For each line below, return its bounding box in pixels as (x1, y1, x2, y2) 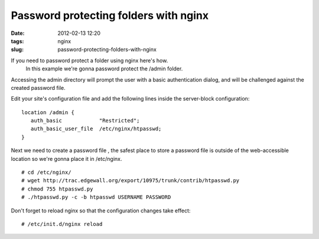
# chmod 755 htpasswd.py (21, 185, 93, 192)
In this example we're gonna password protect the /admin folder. (25, 65, 183, 72)
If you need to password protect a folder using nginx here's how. (11, 57, 168, 64)
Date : (11, 30, 25, 37)
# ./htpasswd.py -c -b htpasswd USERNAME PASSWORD (21, 194, 171, 201)
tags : (11, 37, 24, 44)
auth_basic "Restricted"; (30, 117, 140, 124)
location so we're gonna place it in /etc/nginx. (11, 155, 122, 162)
